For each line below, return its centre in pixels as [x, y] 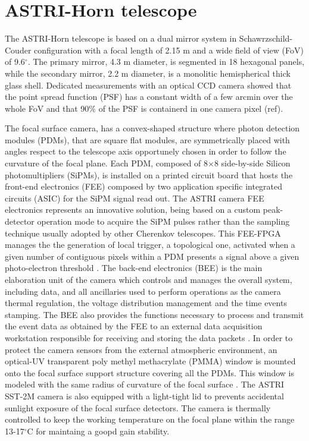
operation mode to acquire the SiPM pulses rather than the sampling [163, 221]
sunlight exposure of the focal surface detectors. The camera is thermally [138, 407]
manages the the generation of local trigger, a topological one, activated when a [150, 245]
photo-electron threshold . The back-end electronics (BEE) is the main [134, 268]
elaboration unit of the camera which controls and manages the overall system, [149, 279]
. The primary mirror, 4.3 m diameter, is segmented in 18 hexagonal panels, [166, 62]
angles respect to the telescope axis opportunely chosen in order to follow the [146, 151]
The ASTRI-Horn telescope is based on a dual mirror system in [121, 38]
